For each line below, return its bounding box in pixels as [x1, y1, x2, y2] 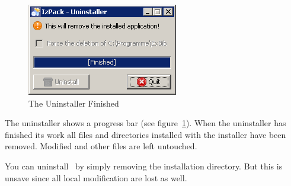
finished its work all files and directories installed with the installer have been [5, 128, 286, 140]
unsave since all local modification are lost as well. [5, 171, 187, 184]
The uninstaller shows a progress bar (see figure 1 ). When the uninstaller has [5, 117, 286, 129]
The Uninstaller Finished [28, 97, 119, 109]
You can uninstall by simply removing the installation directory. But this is [5, 159, 283, 172]
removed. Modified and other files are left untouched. [5, 140, 197, 152]
